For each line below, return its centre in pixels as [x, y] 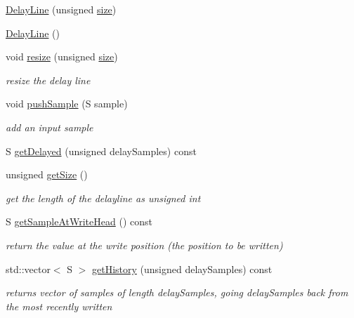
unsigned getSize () [47, 174]
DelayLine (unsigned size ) [61, 9]
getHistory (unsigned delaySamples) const [182, 269]
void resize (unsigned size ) [62, 57]
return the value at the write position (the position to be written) [144, 245]
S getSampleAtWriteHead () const [79, 221]
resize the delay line [48, 80]
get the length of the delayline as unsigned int [103, 198]
